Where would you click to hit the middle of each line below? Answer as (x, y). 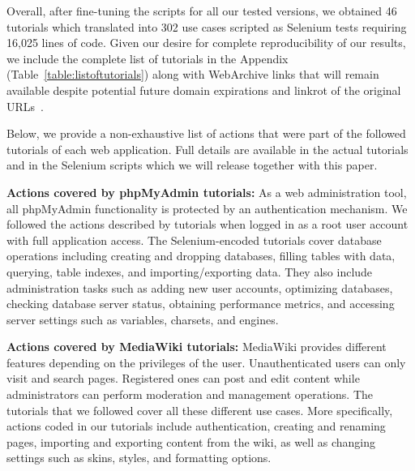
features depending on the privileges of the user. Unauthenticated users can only (206, 362)
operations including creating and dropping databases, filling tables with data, (201, 256)
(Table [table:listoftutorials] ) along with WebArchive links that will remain (193, 74)
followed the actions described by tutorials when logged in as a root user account (207, 224)
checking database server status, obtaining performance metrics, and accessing (201, 304)
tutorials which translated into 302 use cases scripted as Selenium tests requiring (207, 26)
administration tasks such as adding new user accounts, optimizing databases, (200, 287)
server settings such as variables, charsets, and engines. (143, 319)
